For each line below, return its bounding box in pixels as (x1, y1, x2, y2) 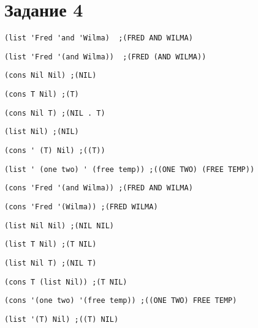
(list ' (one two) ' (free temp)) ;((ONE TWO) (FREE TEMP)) (4, 165, 255, 174)
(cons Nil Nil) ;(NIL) (4, 71, 97, 80)
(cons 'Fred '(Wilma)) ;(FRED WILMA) (4, 203, 158, 212)
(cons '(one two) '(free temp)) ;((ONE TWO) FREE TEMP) (4, 296, 237, 305)
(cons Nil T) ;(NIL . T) (4, 108, 105, 117)
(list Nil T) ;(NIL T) (4, 259, 97, 267)
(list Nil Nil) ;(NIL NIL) (4, 221, 114, 230)
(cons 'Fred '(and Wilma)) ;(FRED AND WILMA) (4, 184, 193, 193)
